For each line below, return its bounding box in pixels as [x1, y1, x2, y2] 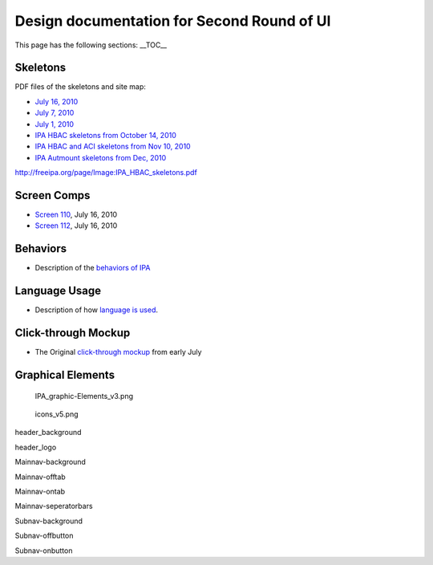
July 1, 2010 [34, 119, 75, 128]
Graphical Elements [14, 368, 115, 382]
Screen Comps [14, 189, 91, 202]
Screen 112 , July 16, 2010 [34, 221, 118, 230]
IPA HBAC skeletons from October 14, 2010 [34, 131, 176, 140]
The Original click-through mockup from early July [34, 348, 202, 357]
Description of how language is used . [34, 305, 159, 315]
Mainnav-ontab [14, 486, 66, 496]
